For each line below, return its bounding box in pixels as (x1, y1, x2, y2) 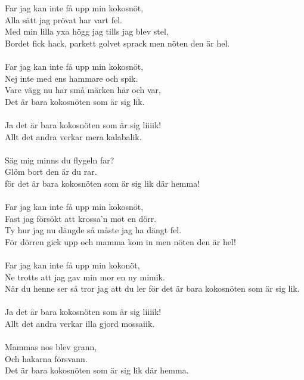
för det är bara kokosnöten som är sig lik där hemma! (5, 177, 200, 189)
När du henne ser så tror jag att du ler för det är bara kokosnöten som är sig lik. (5, 282, 300, 295)
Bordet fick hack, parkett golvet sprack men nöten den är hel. (5, 36, 230, 49)
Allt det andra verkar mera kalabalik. (5, 130, 142, 143)
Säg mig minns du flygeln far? (5, 153, 114, 166)
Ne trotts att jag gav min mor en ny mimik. (5, 270, 165, 283)
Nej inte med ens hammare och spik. (5, 72, 138, 84)
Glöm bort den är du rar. (5, 165, 97, 178)
